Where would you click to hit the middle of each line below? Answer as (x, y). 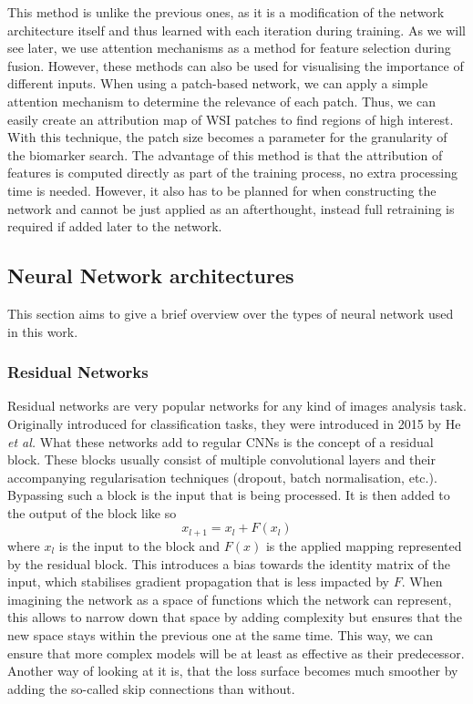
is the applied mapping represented (364, 545)
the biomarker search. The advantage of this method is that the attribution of (225, 154)
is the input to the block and (139, 545)
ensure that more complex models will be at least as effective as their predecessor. (236, 653)
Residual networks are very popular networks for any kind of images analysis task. (237, 406)
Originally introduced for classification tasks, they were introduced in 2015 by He (234, 423)
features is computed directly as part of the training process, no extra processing (232, 173)
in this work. (43, 331)
